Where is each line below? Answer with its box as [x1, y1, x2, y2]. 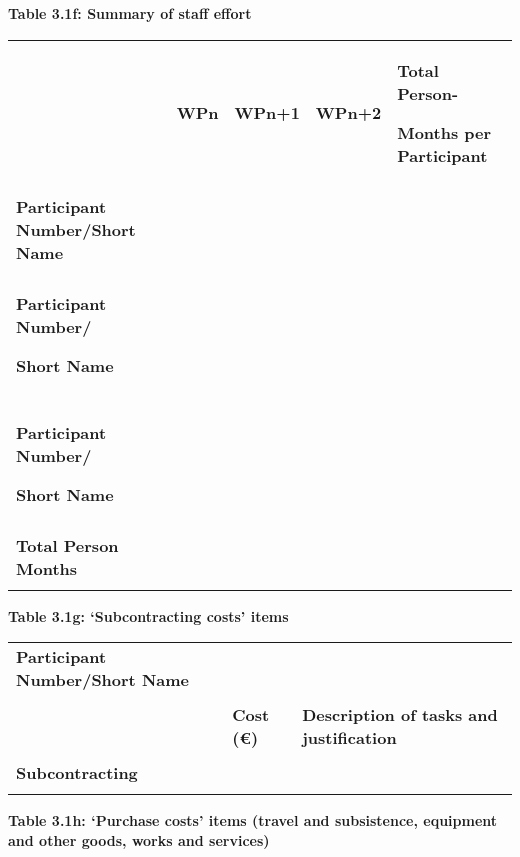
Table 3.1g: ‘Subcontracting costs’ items [8, 605, 289, 626]
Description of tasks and [302, 703, 498, 727]
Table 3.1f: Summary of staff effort [8, 3, 252, 23]
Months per [397, 120, 492, 144]
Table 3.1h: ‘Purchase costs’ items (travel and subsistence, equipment [8, 810, 498, 831]
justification [302, 726, 397, 750]
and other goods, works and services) [8, 829, 270, 850]
